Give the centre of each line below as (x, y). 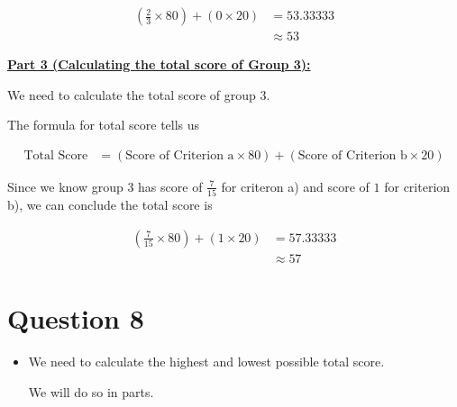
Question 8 (76, 318)
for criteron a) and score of (295, 186)
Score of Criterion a (180, 155)
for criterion (417, 186)
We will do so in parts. (91, 391)
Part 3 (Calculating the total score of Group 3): (159, 64)
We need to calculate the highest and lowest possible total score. (206, 361)
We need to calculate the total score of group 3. (139, 94)
